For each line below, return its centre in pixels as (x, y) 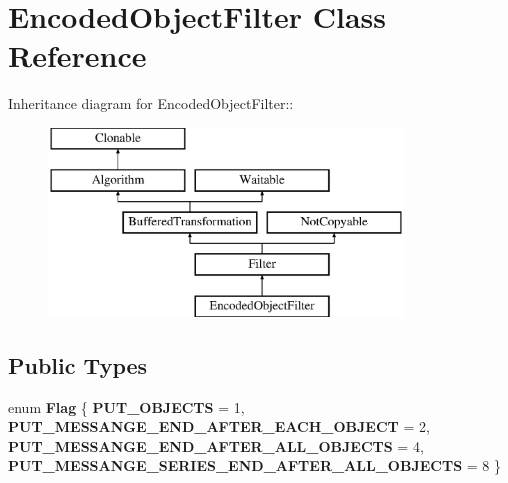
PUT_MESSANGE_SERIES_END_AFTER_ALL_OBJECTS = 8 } (254, 465)
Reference (77, 55)
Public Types (78, 364)
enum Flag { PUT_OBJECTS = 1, (126, 406)
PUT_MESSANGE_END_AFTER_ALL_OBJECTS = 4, (216, 445)
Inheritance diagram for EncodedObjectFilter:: (151, 103)
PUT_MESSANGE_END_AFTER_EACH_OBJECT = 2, (219, 426)
